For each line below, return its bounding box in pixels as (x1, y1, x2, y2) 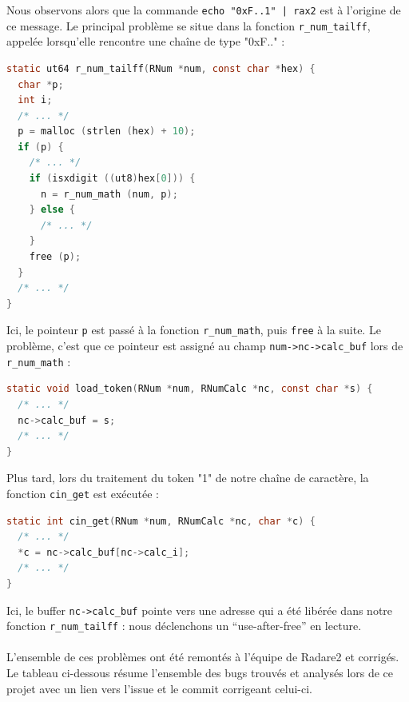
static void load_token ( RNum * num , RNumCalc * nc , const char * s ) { (6, 383, 373, 395)
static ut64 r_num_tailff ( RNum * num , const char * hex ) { (6, 62, 316, 74)
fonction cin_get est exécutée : (6, 485, 159, 501)
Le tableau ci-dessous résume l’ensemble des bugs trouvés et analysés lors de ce (6, 664, 394, 681)
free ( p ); (29, 251, 81, 263)
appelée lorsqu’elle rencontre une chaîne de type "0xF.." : (6, 33, 285, 50)
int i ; (18, 94, 53, 106)
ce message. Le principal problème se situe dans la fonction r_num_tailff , (6, 17, 371, 34)
